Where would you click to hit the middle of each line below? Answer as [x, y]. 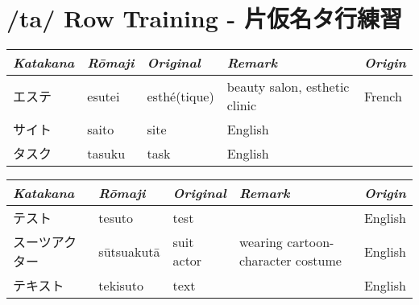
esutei [104, 96]
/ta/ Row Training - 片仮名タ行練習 [205, 18]
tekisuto [121, 285]
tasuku [106, 153]
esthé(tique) [180, 96]
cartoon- [311, 242]
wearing [261, 242]
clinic [242, 105]
